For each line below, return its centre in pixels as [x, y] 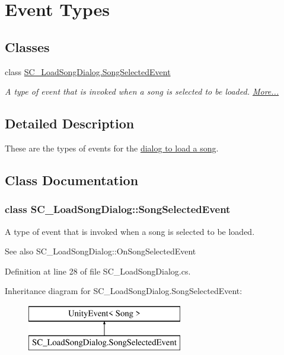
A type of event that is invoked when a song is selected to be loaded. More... [142, 91]
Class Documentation [72, 180]
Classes [27, 46]
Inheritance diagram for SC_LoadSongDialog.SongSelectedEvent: [124, 291]
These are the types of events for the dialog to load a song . [112, 148]
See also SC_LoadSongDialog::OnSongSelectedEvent [100, 251]
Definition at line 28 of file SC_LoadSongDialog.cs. [98, 271]
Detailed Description [70, 123]
